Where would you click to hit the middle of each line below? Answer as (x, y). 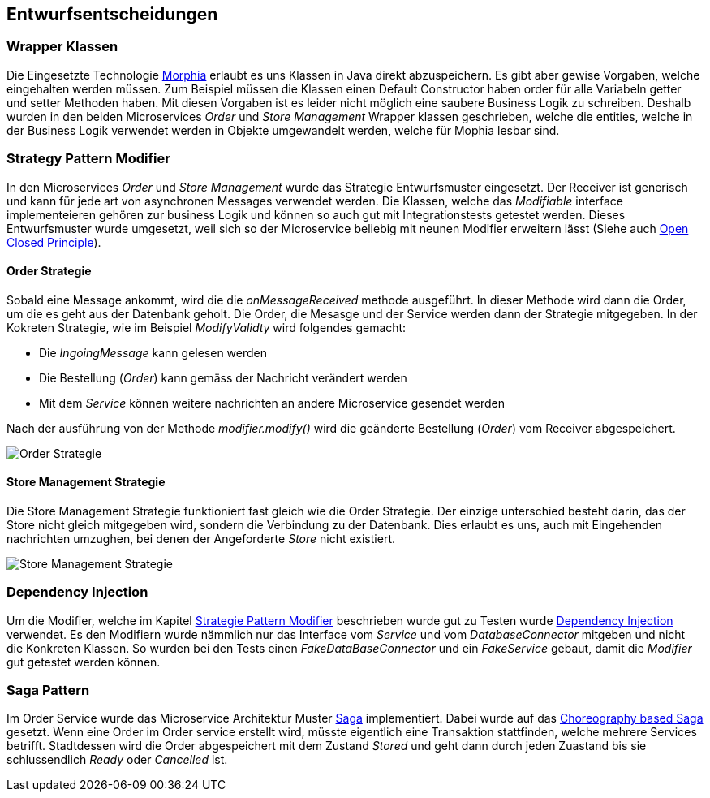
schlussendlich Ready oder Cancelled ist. (117, 760)
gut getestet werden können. (84, 662)
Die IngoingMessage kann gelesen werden (153, 352)
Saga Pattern (48, 690)
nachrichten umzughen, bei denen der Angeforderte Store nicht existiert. (201, 538)
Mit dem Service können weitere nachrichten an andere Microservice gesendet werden (272, 403)
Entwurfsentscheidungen (112, 14)
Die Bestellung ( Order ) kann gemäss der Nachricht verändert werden (223, 377)
